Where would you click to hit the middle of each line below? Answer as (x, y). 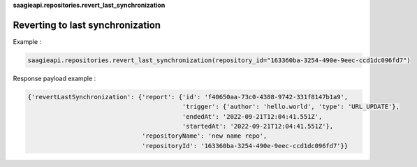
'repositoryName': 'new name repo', (204, 136)
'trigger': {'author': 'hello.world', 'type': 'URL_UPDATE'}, (291, 107)
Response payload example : (54, 78)
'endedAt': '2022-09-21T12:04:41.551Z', (252, 116)
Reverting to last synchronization (87, 25)
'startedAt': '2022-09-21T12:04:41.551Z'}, (258, 126)
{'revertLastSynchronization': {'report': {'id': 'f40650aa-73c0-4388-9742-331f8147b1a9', (188, 97)
